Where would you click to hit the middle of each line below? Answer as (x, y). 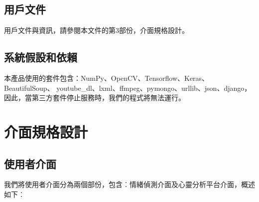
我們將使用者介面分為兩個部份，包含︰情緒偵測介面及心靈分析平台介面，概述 (129, 184)
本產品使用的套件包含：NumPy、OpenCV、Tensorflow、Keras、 (107, 78)
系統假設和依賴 (41, 57)
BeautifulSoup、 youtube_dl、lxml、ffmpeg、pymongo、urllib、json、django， (128, 88)
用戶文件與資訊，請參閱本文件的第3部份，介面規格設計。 (96, 30)
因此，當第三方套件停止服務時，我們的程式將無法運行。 (95, 98)
